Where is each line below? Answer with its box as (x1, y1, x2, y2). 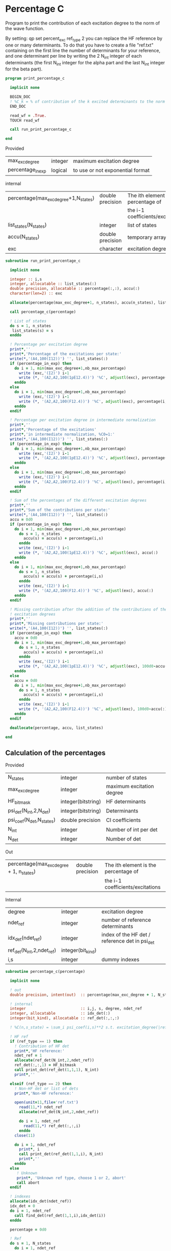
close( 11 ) (14, 1133, 36, 1138)
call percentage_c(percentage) (10, 309, 76, 314)
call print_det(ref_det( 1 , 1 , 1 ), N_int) (14, 1067, 99, 1072)
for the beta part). (5, 66, 43, 72)
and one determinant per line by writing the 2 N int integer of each (5, 53, 142, 60)
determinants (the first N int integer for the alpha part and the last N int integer (5, 59, 165, 67)
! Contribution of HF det (14, 1043, 70, 1049)
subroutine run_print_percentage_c (5, 258, 81, 263)
